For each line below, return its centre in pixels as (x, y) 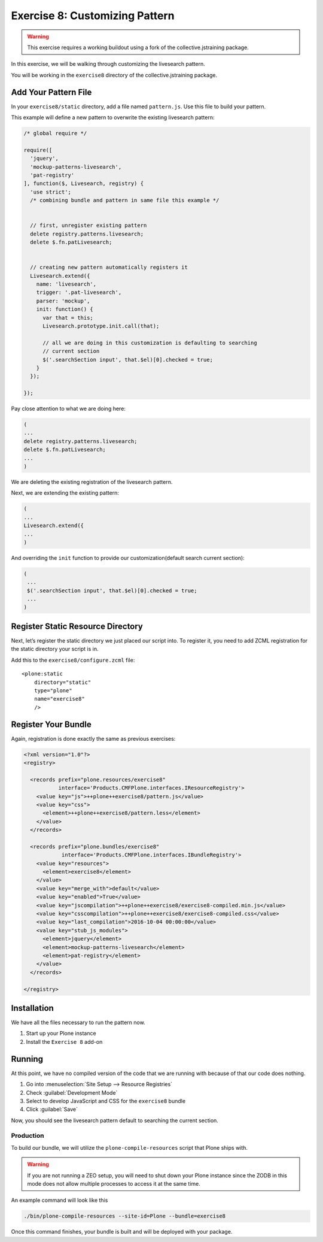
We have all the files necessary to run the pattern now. (78, 1023)
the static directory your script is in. (55, 649)
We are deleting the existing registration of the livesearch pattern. (92, 482)
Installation (32, 1008)
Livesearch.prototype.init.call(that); (101, 326)
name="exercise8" (59, 699)
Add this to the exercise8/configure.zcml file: (73, 660)
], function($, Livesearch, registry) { (83, 184)
